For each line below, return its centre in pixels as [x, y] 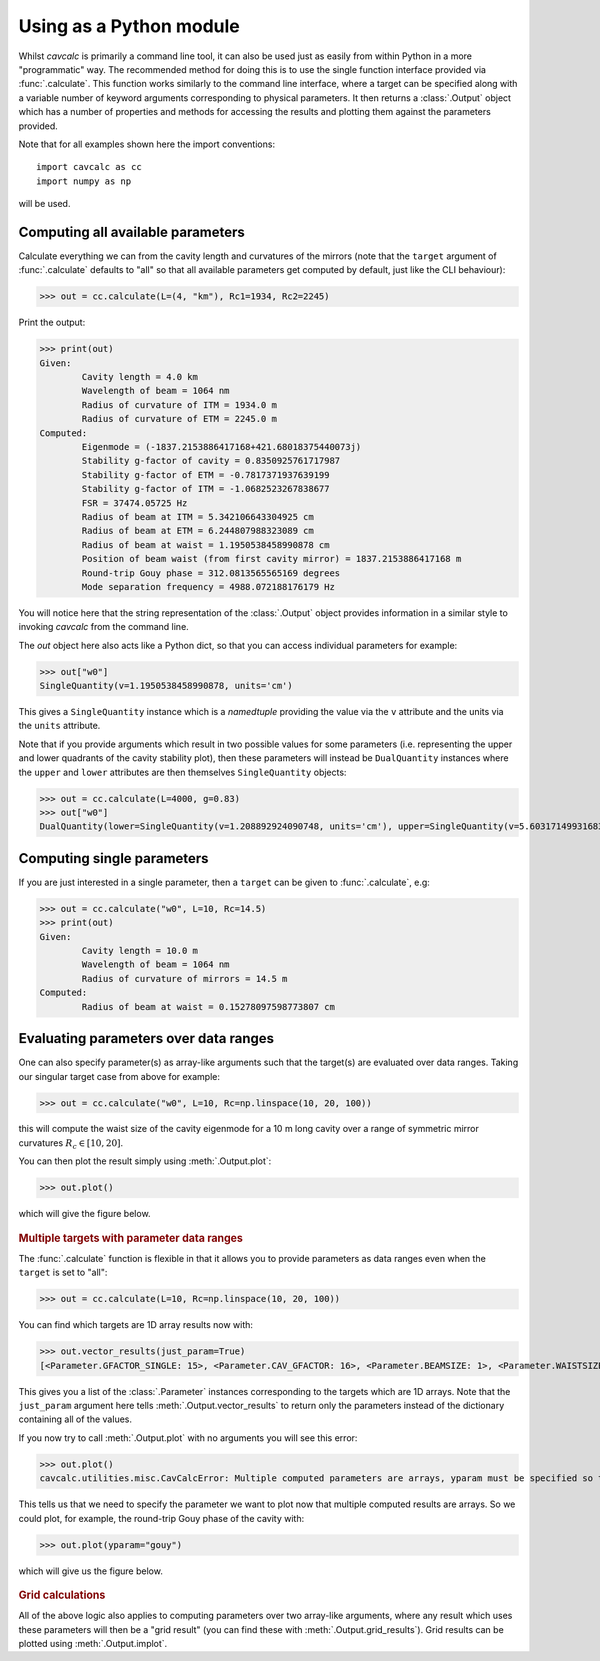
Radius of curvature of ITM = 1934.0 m [179, 404]
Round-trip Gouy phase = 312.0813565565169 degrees [211, 573]
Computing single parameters [113, 858]
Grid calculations [62, 1595]
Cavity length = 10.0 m [140, 951]
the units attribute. [59, 726]
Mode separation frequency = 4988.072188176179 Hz [208, 586]
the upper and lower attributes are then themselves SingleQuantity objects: [182, 772]
